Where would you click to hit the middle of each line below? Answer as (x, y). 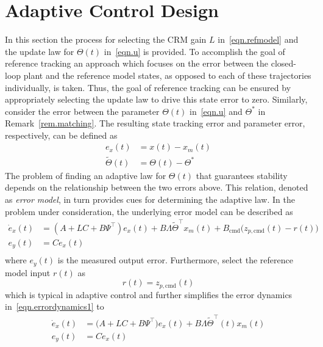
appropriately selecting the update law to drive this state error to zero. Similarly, (156, 99)
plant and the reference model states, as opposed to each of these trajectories (167, 75)
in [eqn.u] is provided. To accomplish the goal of (194, 51)
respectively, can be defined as (61, 135)
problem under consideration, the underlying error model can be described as (149, 211)
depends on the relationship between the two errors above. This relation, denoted (157, 187)
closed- (284, 63)
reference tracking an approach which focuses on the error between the (137, 63)
